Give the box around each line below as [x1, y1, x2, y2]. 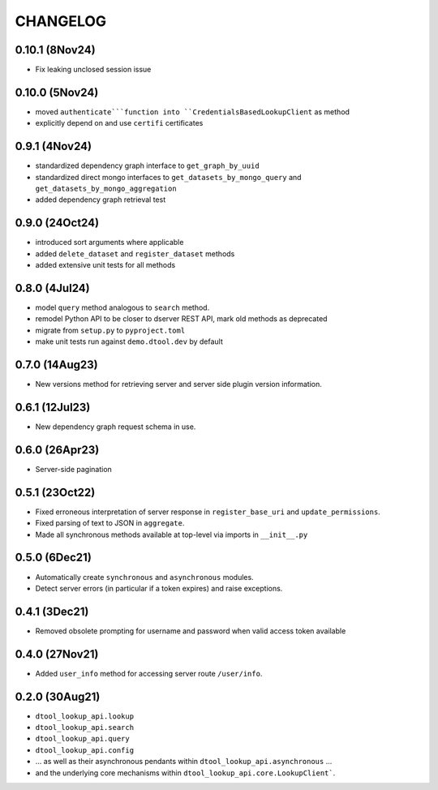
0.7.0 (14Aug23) [15, 358, 99, 372]
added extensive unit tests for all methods [35, 260, 176, 270]
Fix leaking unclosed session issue [35, 65, 152, 75]
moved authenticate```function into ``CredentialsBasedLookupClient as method [35, 106, 350, 117]
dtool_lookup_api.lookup [35, 711, 134, 721]
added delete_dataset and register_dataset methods [35, 248, 235, 259]
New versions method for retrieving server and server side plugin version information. [35, 380, 322, 389]
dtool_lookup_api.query [35, 734, 130, 744]
